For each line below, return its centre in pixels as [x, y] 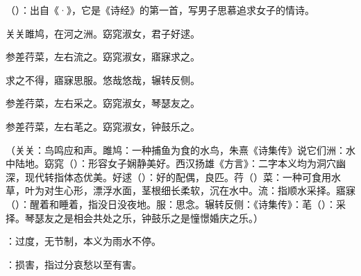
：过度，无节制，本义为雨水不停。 [83, 241]
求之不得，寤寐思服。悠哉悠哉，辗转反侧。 [103, 79]
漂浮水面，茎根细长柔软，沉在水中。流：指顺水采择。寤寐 [224, 190]
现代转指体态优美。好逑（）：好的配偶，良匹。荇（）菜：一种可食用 [178, 176]
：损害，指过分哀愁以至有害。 [74, 264]
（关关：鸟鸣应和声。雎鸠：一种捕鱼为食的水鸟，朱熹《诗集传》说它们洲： [176, 149]
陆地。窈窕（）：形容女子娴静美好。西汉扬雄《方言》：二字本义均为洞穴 [175, 163]
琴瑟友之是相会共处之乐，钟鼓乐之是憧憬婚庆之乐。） [144, 217]
